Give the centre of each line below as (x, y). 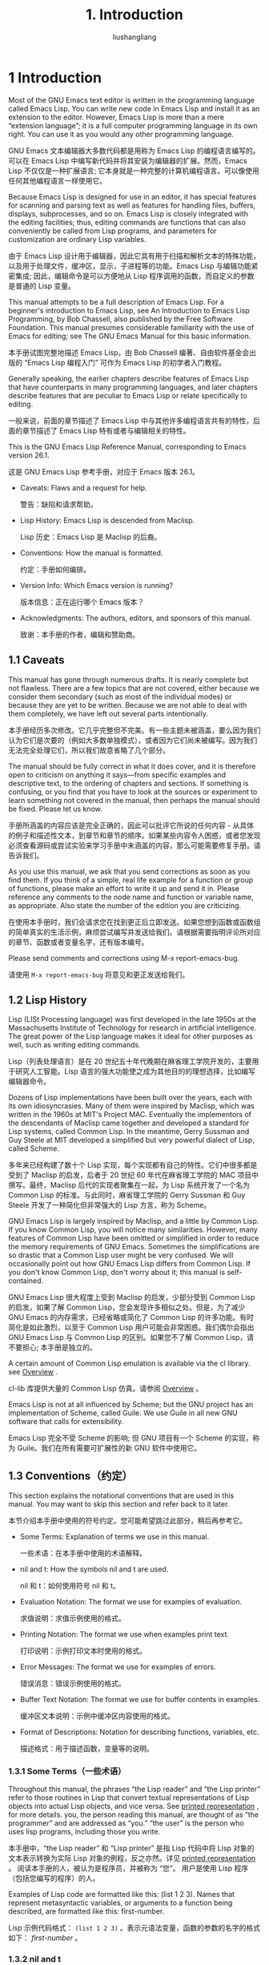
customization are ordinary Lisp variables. (77, 239)
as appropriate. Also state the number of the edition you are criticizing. (125, 905)
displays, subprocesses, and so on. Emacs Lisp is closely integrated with (128, 213)
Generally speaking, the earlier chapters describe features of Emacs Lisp (129, 378)
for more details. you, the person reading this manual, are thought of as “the (133, 1815)
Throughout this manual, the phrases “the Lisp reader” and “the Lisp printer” (134, 1789)
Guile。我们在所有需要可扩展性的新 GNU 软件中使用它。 (109, 1448)
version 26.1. (29, 455)
